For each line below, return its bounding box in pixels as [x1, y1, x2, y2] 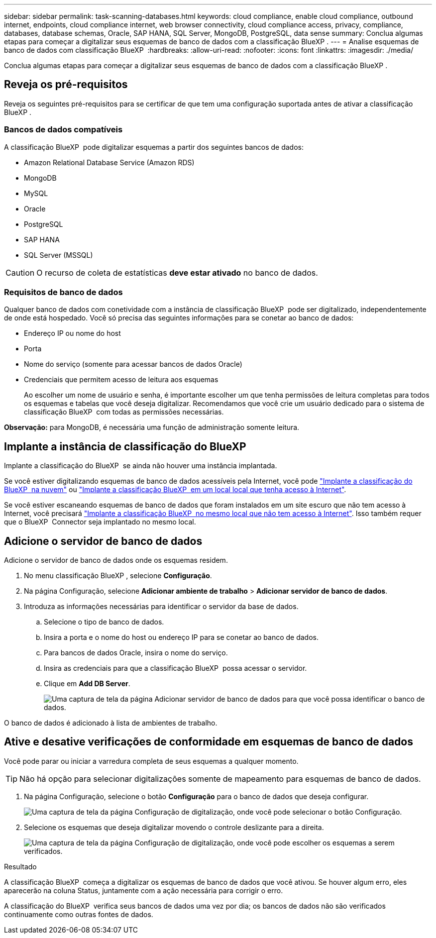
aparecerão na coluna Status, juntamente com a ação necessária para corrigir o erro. [4, 886, 283, 895]
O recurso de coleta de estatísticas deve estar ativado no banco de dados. [36, 267, 318, 278]
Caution [5, 267, 35, 278]
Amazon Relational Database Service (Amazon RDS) [24, 158, 195, 167]
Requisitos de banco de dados [4, 287, 123, 297]
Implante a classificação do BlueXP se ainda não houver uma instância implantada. [4, 461, 277, 470]
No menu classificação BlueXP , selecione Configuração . [24, 571, 212, 580]
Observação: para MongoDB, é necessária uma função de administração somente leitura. [4, 423, 300, 432]
